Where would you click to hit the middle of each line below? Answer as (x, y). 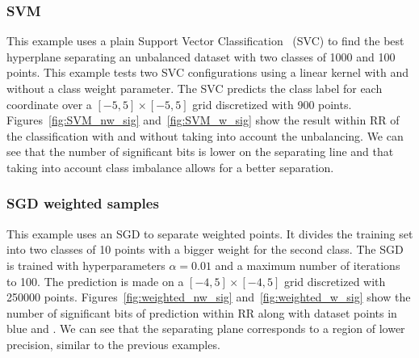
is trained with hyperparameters (86, 265)
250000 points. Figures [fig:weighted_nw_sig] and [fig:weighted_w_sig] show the (209, 297)
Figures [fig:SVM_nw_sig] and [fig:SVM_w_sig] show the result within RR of (203, 120)
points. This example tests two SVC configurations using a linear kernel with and (207, 72)
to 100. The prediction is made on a (95, 281)
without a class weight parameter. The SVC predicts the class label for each (195, 88)
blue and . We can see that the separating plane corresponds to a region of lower (206, 329)
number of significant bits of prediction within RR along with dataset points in (202, 312)
